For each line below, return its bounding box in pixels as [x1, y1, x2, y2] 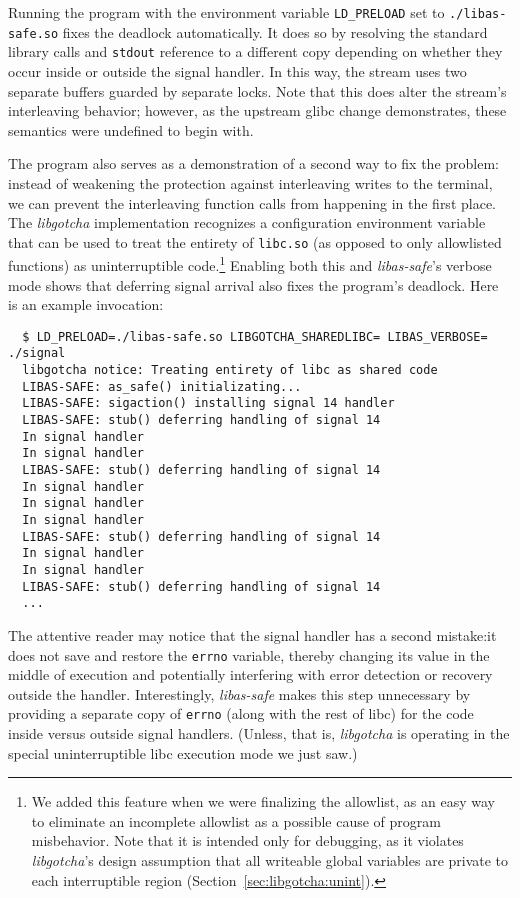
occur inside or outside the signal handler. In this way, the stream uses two [8, 60, 467, 81]
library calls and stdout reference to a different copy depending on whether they [8, 41, 503, 62]
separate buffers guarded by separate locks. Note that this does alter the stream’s [8, 80, 507, 101]
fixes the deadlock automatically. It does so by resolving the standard [62, 21, 488, 42]
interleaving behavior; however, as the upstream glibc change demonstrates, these [8, 100, 507, 121]
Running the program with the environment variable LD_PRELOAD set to [8, 2, 445, 22]
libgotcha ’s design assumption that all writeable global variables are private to [31, 850, 509, 871]
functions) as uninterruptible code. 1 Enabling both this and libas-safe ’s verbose [8, 252, 492, 276]
